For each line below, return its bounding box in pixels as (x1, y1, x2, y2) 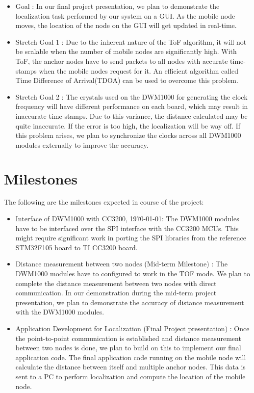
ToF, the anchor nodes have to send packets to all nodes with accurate (15, 55, 228, 66)
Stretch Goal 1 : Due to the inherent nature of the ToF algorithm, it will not (15, 36, 247, 47)
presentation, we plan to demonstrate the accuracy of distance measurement (15, 297, 244, 307)
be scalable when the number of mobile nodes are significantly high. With (15, 46, 237, 56)
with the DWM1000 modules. (15, 307, 104, 317)
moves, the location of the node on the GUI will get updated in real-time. (15, 20, 237, 30)
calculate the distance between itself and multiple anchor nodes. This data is (15, 362, 246, 372)
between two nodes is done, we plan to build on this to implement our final (15, 342, 241, 353)
